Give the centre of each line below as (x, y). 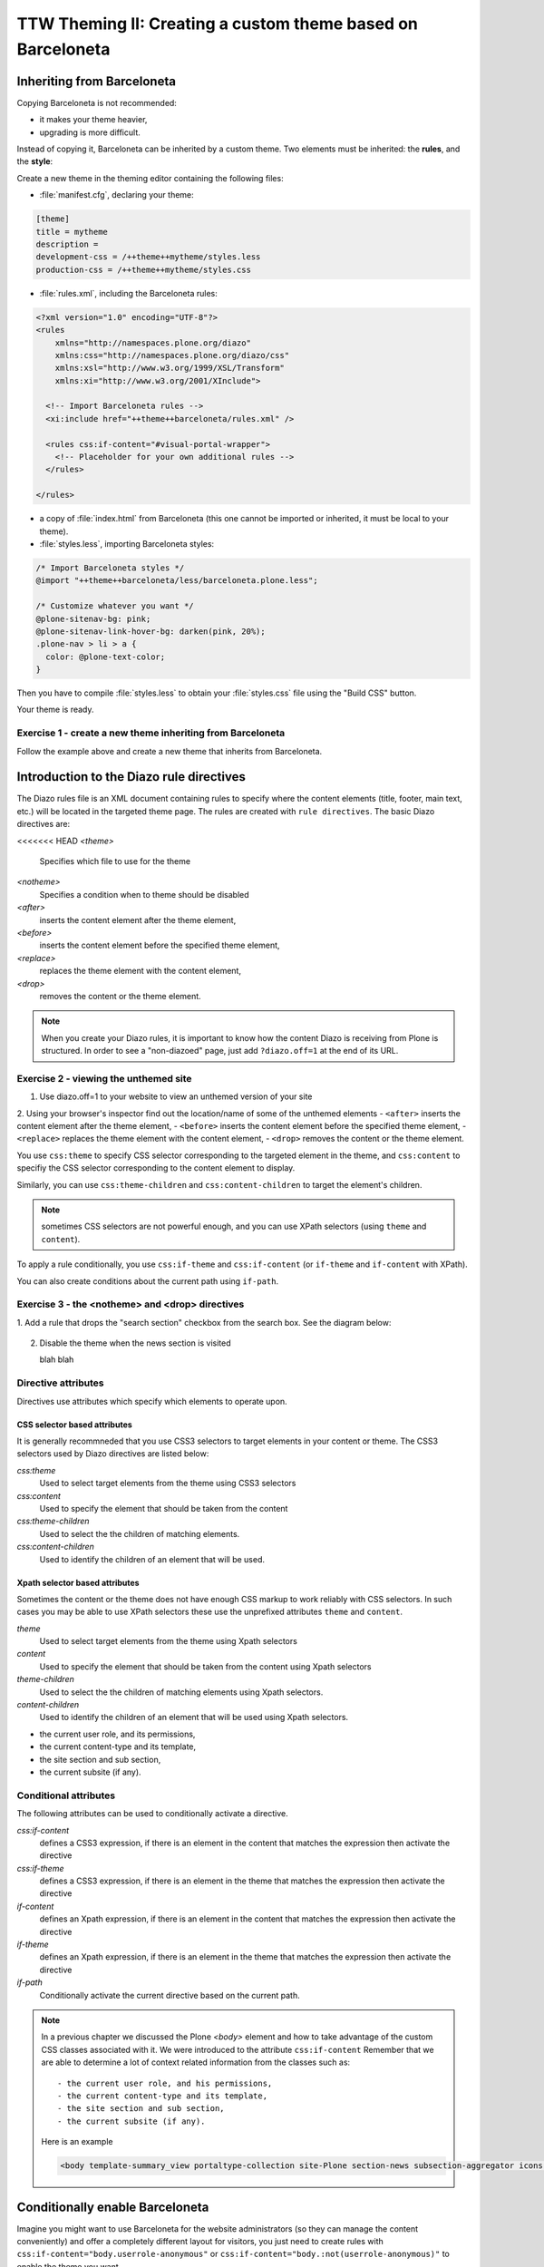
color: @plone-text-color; (106, 657)
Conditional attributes (66, 1795)
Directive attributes (60, 1383)
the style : (35, 161)
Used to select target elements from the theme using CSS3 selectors (168, 1484)
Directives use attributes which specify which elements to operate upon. (152, 1401)
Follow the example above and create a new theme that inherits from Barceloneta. (170, 751)
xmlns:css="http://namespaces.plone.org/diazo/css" (172, 355)
